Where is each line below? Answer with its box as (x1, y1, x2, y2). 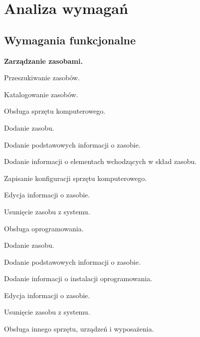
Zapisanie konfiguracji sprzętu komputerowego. (4, 172, 147, 183)
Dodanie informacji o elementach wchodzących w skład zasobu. (4, 156, 197, 167)
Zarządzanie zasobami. (4, 55, 83, 66)
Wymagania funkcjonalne (4, 32, 136, 47)
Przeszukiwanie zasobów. (4, 72, 80, 83)
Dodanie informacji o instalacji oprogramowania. (4, 273, 153, 284)
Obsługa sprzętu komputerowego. (4, 106, 106, 116)
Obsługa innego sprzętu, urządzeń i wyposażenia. (4, 324, 154, 334)
